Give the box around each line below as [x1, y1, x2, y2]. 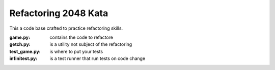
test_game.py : [9, 48, 41, 54]
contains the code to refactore [49, 34, 114, 40]
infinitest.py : [9, 55, 38, 61]
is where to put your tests [49, 48, 103, 54]
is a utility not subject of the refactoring [49, 41, 132, 47]
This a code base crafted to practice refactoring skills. [9, 25, 123, 31]
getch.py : [9, 41, 31, 47]
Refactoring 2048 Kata [9, 8, 108, 19]
